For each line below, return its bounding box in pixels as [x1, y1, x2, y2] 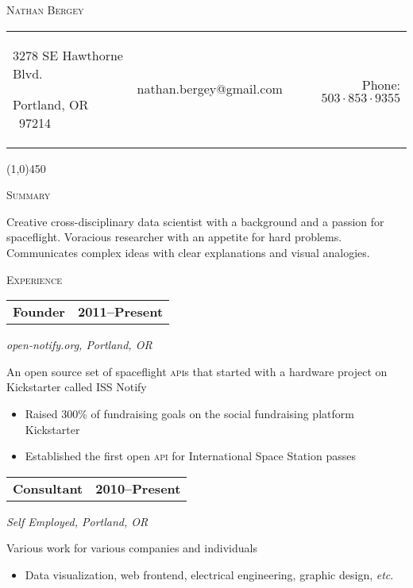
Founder [13, 302, 65, 321]
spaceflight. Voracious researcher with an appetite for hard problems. [6, 229, 342, 245]
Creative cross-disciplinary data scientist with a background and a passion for [6, 213, 384, 229]
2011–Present [77, 302, 164, 321]
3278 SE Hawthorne [13, 45, 123, 64]
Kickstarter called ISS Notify [6, 379, 147, 395]
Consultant [13, 478, 83, 498]
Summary [6, 186, 51, 203]
